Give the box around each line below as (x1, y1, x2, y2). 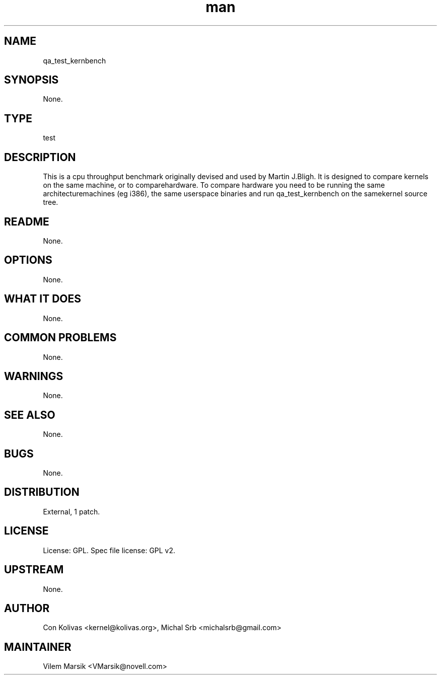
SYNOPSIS (4, 73, 59, 87)
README (4, 215, 49, 228)
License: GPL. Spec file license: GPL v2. (43, 546, 176, 555)
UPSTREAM (4, 563, 64, 576)
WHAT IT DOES (4, 292, 82, 306)
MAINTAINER (4, 640, 71, 653)
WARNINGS (4, 369, 63, 383)
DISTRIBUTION (4, 486, 80, 499)
